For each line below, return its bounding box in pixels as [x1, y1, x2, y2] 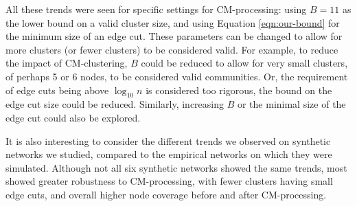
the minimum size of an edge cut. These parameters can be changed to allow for [5, 29, 343, 43]
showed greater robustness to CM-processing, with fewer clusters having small [5, 174, 333, 188]
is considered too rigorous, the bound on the [146, 82, 332, 97]
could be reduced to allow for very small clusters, [141, 56, 348, 70]
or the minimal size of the [237, 97, 346, 111]
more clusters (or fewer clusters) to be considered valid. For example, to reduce [5, 42, 338, 56]
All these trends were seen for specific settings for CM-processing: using [5, 2, 307, 16]
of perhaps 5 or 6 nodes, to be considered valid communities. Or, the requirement [5, 69, 348, 83]
